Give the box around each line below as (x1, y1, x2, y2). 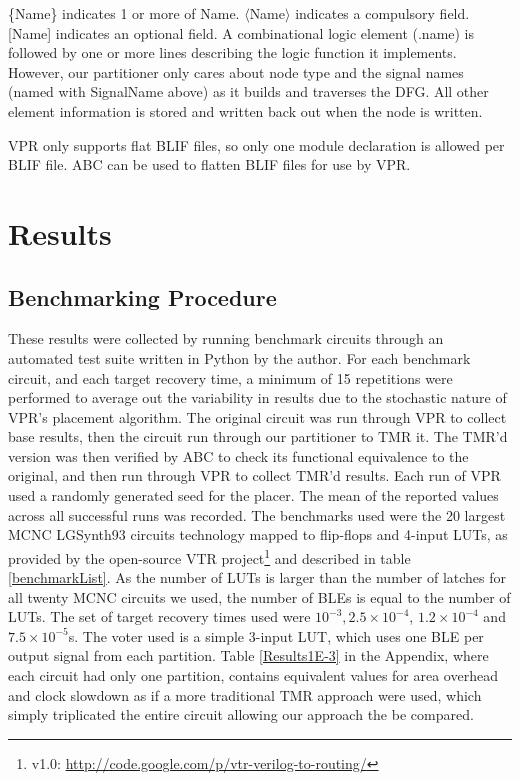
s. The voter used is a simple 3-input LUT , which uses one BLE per (68, 625, 484, 646)
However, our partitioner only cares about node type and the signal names (8, 61, 464, 82)
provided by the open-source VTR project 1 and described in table (8, 544, 411, 568)
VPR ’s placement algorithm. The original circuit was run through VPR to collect (8, 406, 507, 427)
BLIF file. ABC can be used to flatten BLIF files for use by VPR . (8, 154, 411, 175)
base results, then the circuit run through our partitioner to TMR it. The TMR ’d (8, 426, 508, 447)
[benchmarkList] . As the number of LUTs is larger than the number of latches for (8, 567, 507, 588)
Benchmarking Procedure (8, 281, 277, 312)
